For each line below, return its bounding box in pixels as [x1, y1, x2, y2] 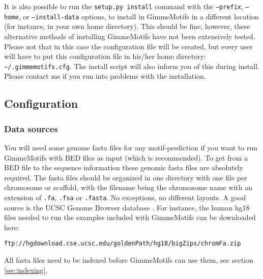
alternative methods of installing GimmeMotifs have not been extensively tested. [4, 30, 255, 41]
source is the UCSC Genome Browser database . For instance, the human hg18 [4, 202, 250, 212]
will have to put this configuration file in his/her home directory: [4, 51, 207, 61]
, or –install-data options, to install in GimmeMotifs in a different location [18, 11, 259, 21]
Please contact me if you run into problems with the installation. [4, 71, 206, 81]
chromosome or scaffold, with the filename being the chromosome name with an [4, 182, 252, 193]
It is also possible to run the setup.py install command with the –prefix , [4, 1, 243, 11]
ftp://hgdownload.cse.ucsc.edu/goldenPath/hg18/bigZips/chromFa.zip [4, 240, 241, 247]
